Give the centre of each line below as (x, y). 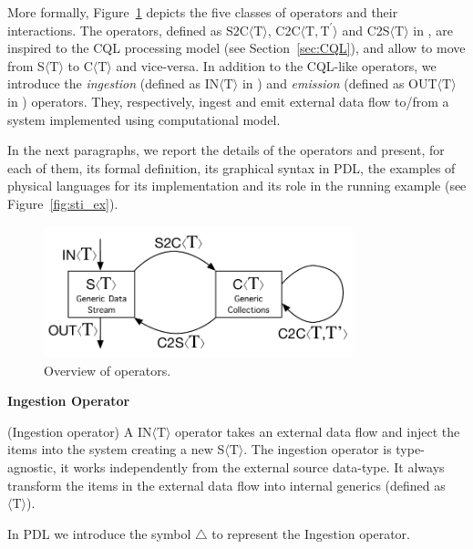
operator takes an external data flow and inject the (318, 431)
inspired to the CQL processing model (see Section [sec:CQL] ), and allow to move (236, 48)
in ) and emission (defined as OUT (339, 83)
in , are (433, 30)
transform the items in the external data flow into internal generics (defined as (226, 485)
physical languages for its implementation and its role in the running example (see (237, 186)
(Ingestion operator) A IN (80, 431)
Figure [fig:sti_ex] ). (63, 203)
